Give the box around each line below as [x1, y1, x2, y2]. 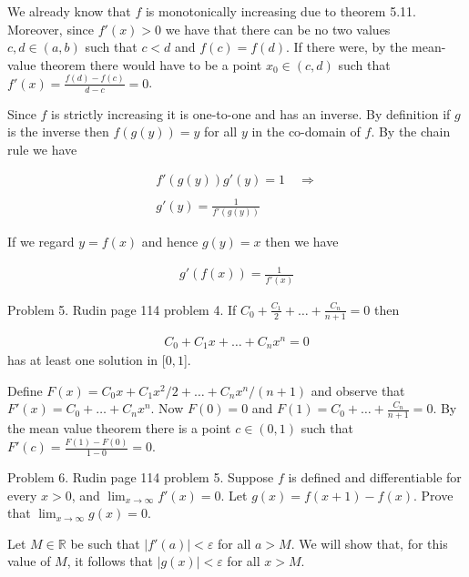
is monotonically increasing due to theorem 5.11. [145, 2, 416, 20]
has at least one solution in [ [7, 350, 166, 369]
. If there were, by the [285, 37, 408, 56]
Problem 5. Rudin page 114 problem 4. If [7, 299, 237, 319]
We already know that [7, 2, 131, 20]
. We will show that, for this [291, 533, 448, 552]
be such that [70, 533, 140, 552]
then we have [265, 232, 339, 251]
